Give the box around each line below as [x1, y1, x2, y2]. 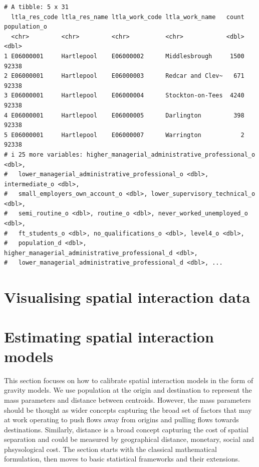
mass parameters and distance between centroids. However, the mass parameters [4, 394, 251, 405]
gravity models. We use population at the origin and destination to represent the [4, 385, 252, 395]
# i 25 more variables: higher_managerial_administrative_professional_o [4, 151, 255, 158]
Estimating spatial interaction [4, 326, 214, 346]
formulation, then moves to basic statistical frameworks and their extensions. [4, 453, 240, 464]
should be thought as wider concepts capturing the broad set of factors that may [4, 404, 252, 415]
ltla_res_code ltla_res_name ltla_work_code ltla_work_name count [11, 13, 244, 21]
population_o [4, 23, 47, 31]
